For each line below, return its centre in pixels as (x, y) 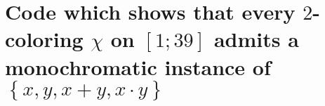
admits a (256, 39)
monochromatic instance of (138, 66)
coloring (44, 39)
